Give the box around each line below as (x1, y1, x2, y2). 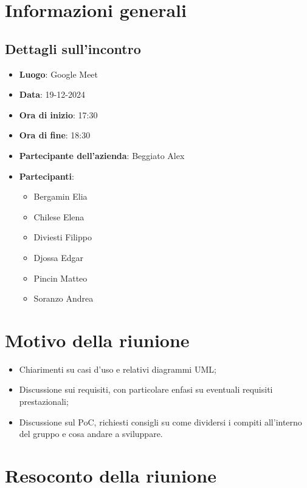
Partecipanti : (19, 169, 74, 182)
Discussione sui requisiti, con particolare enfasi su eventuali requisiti (19, 383, 273, 396)
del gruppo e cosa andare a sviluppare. (19, 427, 163, 440)
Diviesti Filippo (33, 231, 92, 243)
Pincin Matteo (33, 271, 88, 284)
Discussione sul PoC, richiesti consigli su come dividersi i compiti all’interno (19, 415, 302, 428)
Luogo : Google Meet (19, 67, 98, 80)
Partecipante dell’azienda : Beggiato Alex (19, 149, 185, 161)
